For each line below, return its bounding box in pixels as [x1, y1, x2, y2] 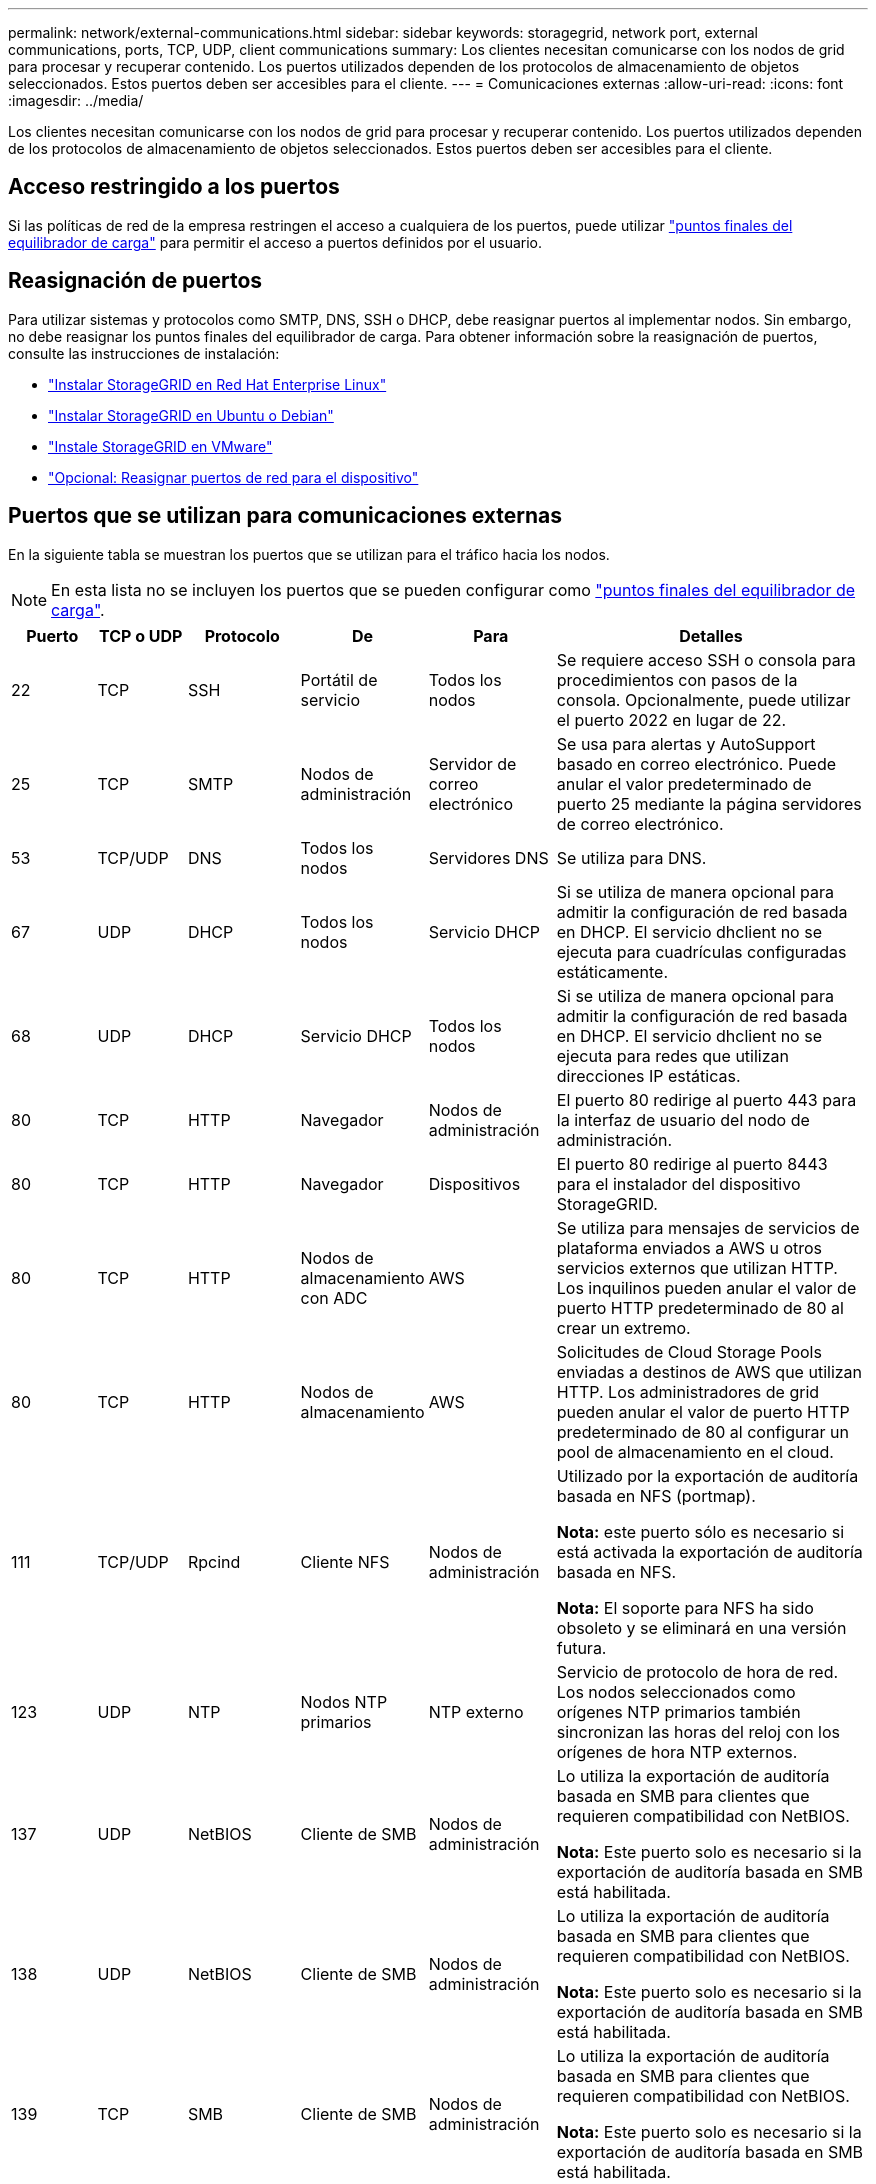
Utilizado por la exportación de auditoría [556, 1465, 859, 1486]
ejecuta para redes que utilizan [556, 1045, 789, 1066]
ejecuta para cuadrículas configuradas [556, 941, 847, 962]
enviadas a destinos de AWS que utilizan [556, 1361, 863, 1382]
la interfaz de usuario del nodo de [556, 1109, 810, 1130]
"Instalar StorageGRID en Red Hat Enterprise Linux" [48, 375, 387, 393]
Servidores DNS [428, 847, 549, 868]
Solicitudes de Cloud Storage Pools [556, 1341, 822, 1362]
